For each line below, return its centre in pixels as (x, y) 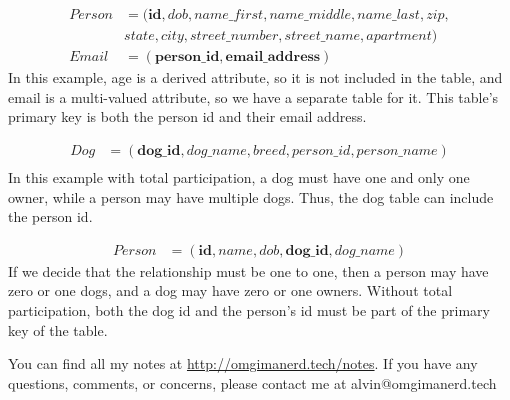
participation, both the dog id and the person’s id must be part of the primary (249, 309)
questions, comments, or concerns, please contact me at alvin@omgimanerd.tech (252, 382)
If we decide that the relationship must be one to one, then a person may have (248, 270)
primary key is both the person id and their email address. (187, 116)
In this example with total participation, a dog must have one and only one (239, 176)
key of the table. (58, 329)
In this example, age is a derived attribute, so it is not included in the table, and (255, 77)
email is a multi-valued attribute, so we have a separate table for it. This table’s (253, 96)
